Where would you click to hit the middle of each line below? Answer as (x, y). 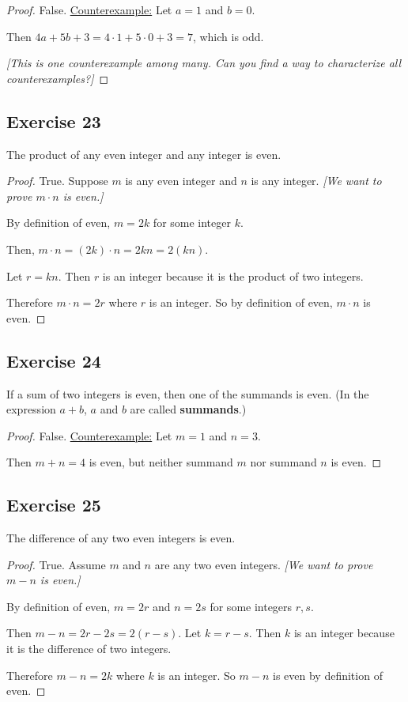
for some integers (251, 606)
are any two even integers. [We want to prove (264, 564)
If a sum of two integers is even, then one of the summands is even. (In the (188, 393)
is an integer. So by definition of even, (241, 302)
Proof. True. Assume (56, 564)
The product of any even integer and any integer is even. (144, 154)
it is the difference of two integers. (89, 649)
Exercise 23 (54, 121)
